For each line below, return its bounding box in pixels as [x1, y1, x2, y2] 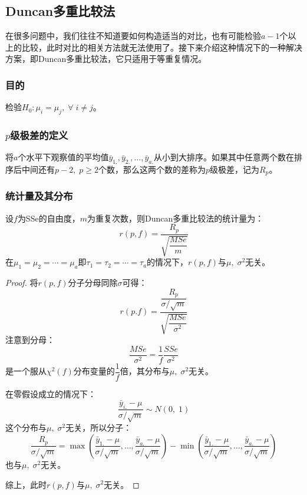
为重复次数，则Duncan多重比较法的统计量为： [87, 212, 264, 224]
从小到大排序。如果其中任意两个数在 [154, 151, 294, 163]
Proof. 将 [5, 276, 38, 288]
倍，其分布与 [120, 365, 170, 377]
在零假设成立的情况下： [5, 387, 96, 400]
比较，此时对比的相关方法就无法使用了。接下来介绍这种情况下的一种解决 [21, 41, 302, 53]
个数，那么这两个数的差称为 [98, 163, 206, 176]
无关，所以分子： [65, 421, 132, 434]
